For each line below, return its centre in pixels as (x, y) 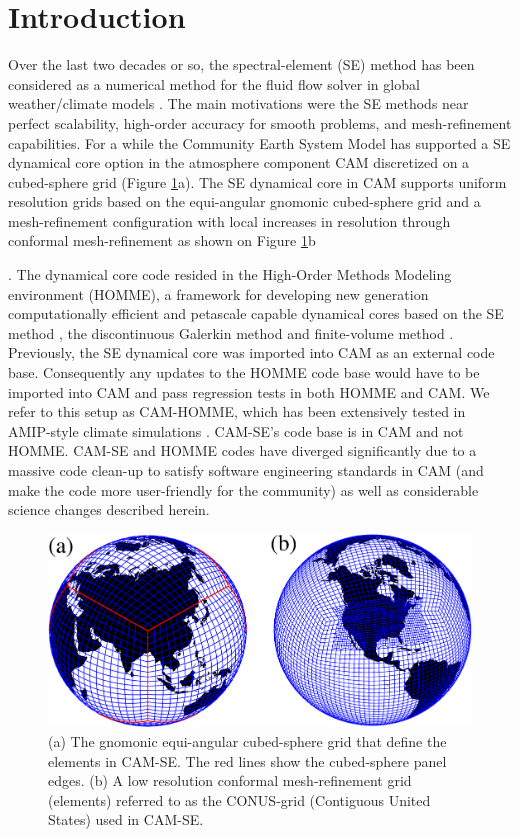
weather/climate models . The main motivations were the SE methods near (238, 103)
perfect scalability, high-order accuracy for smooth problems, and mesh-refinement (260, 122)
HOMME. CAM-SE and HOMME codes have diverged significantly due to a (242, 450)
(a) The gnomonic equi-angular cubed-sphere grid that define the (247, 740)
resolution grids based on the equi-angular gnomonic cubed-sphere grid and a (244, 201)
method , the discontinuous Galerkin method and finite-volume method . (231, 332)
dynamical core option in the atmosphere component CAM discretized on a (239, 162)
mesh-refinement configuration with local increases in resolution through (229, 220)
